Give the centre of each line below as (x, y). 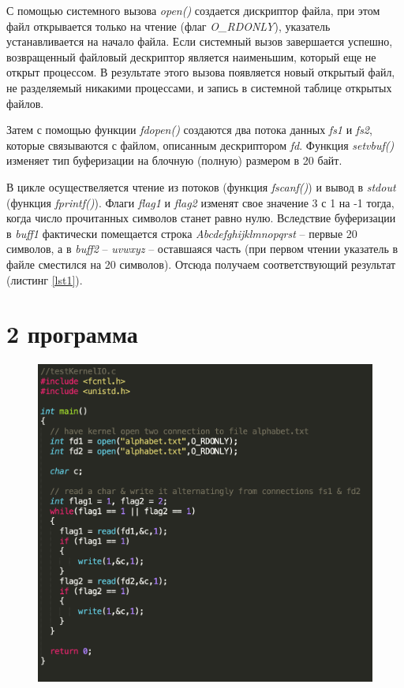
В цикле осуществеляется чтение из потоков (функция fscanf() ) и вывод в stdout (201, 186)
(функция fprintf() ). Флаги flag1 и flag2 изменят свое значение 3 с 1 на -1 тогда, (200, 202)
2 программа (72, 334)
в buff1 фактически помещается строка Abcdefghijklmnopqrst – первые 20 (182, 233)
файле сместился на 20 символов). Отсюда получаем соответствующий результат (201, 264)
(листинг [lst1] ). (45, 279)
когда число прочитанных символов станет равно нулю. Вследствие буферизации (201, 218)
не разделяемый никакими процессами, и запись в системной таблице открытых (199, 87)
